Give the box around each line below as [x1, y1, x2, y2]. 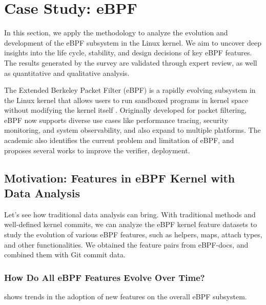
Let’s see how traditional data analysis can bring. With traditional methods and [4, 209, 256, 219]
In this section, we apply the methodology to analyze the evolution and [4, 27, 228, 38]
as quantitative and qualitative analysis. [4, 67, 130, 78]
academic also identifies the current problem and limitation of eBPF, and [4, 135, 234, 146]
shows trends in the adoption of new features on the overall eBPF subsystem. [4, 291, 247, 302]
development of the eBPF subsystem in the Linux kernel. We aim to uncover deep [4, 37, 261, 48]
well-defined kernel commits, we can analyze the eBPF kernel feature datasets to [4, 219, 257, 230]
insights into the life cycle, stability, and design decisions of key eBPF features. [4, 47, 252, 58]
